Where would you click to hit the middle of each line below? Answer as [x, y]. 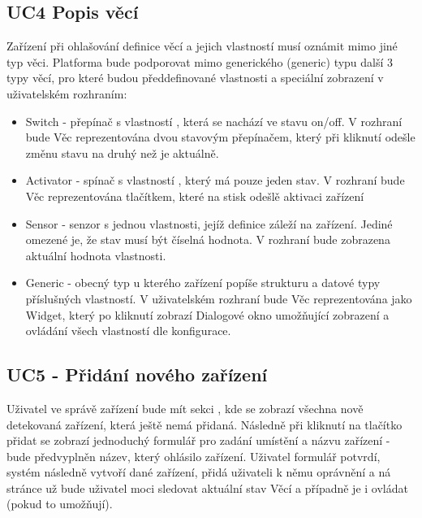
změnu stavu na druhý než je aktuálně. [122, 152]
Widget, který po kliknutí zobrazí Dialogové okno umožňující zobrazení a [207, 314]
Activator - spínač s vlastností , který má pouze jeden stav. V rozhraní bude [215, 180]
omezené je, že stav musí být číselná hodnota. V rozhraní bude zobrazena [208, 239]
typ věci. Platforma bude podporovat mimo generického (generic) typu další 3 [200, 61]
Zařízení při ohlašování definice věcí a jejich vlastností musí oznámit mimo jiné [202, 46]
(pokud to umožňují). [60, 504]
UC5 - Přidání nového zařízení [137, 374]
